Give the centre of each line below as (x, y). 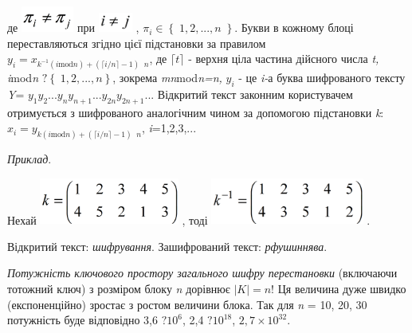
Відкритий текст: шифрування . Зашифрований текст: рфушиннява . (167, 246)
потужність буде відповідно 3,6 (82, 320)
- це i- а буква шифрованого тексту (322, 78)
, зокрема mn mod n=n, (167, 78)
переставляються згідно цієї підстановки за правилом (137, 43)
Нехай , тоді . (189, 219)
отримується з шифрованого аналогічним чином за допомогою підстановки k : (196, 112)
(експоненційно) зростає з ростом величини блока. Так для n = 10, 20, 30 (187, 304)
